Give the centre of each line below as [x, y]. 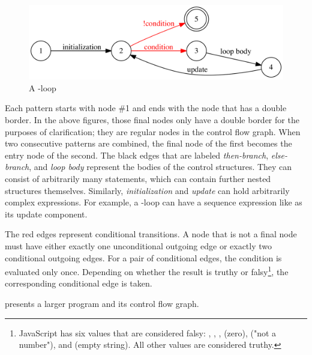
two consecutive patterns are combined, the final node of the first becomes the [148, 143]
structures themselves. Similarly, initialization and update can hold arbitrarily [147, 190]
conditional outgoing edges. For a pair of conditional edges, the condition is [143, 257]
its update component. [46, 214]
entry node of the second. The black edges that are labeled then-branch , [137, 155]
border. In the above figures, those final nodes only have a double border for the [152, 120]
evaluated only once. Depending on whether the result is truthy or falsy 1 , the [147, 271]
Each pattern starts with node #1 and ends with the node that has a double [146, 108]
